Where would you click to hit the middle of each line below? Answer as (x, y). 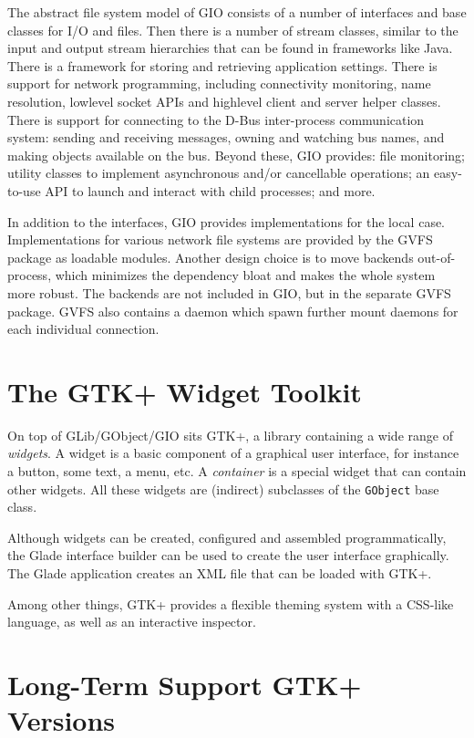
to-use (24, 190)
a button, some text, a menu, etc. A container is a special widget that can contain (237, 471)
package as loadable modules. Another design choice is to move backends (211, 257)
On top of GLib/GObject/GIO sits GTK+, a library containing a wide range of (230, 435)
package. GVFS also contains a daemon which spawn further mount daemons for (233, 311)
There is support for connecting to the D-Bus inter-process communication (216, 119)
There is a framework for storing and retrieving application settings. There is (222, 65)
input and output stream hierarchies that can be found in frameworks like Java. (230, 48)
